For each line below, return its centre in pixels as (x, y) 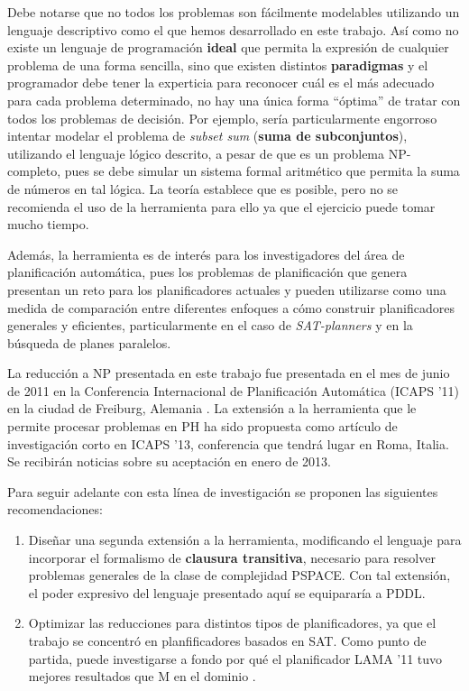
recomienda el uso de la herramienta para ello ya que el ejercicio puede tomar (221, 206)
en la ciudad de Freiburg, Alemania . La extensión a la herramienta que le (212, 408)
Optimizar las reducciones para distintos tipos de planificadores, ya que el (232, 623)
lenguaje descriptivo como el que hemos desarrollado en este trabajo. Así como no (233, 29)
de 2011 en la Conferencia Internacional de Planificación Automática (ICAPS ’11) (233, 390)
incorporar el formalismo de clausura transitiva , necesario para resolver (232, 557)
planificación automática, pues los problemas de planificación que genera (207, 272)
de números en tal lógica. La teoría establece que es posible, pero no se (203, 188)
